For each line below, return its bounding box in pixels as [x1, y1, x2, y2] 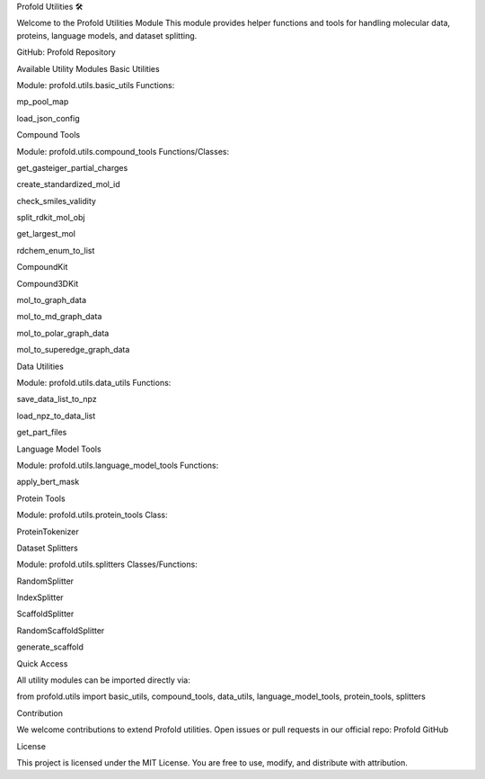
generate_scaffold [16, 641, 84, 652]
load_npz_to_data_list [16, 410, 96, 421]
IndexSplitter [16, 592, 64, 603]
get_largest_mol [16, 228, 76, 239]
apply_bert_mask [16, 477, 80, 488]
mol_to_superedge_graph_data [16, 345, 130, 355]
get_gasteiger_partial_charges [16, 162, 128, 173]
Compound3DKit [16, 278, 79, 289]
